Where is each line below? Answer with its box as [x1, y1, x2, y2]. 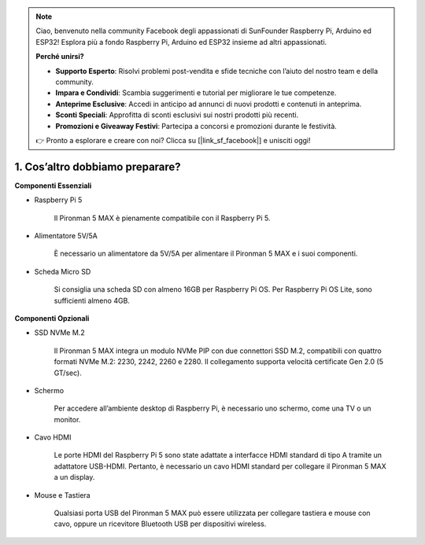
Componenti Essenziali [14, 181, 92, 190]
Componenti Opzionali [14, 313, 90, 322]
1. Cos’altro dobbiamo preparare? [14, 160, 181, 173]
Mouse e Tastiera [34, 490, 91, 499]
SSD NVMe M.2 [34, 328, 86, 337]
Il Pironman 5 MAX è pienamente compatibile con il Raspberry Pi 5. [54, 213, 271, 223]
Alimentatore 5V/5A [34, 230, 98, 240]
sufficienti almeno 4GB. [54, 296, 130, 305]
